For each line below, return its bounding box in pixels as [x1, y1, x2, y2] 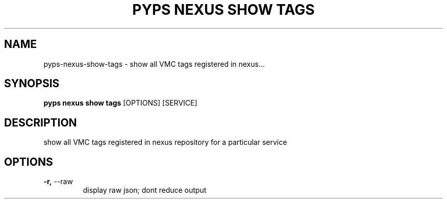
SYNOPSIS [4, 77, 60, 90]
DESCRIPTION [4, 116, 77, 129]
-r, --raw [43, 177, 73, 186]
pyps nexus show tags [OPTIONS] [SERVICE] [43, 98, 197, 108]
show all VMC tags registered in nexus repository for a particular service [43, 138, 287, 147]
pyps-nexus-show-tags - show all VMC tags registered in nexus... [43, 59, 265, 68]
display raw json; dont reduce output [83, 186, 207, 195]
